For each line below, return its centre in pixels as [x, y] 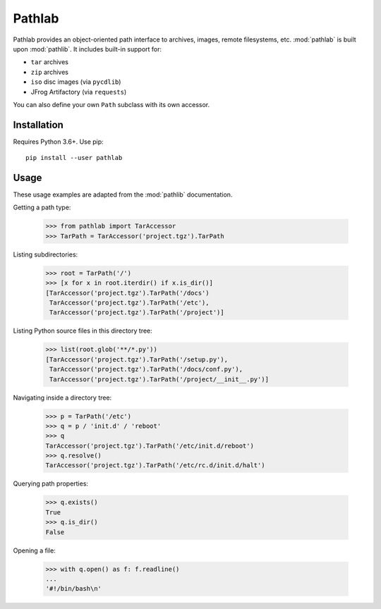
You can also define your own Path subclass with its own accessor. [111, 104]
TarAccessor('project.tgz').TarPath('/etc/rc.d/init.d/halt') [155, 466]
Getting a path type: [42, 207]
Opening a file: [34, 550]
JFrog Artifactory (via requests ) [79, 92]
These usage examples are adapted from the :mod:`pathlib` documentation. [123, 195]
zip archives [49, 72]
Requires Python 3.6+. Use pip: [58, 142]
